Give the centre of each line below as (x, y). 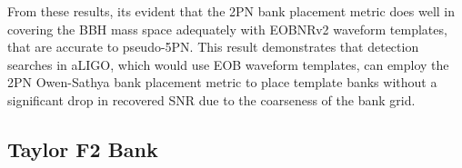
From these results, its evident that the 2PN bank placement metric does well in (231, 11)
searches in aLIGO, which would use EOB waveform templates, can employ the (228, 64)
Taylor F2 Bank (83, 148)
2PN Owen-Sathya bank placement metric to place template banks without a (222, 82)
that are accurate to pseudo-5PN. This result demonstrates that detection (213, 47)
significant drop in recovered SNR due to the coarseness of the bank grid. (211, 99)
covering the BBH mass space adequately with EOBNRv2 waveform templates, (227, 29)
